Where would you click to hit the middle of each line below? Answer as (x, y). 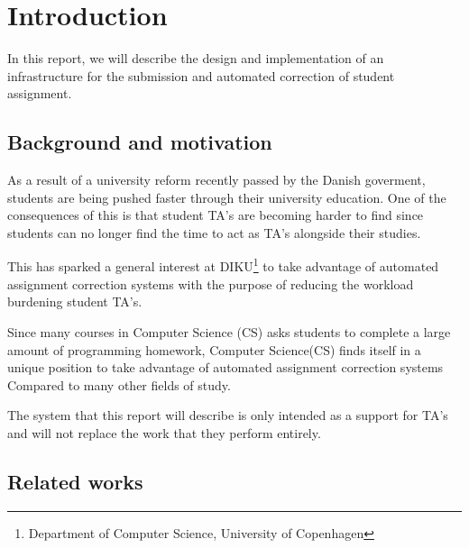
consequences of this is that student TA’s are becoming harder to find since (216, 215)
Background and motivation (140, 142)
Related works (75, 481)
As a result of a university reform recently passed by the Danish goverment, (216, 180)
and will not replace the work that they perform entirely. (164, 432)
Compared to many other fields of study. (119, 384)
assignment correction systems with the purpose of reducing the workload (211, 283)
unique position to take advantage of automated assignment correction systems (225, 367)
